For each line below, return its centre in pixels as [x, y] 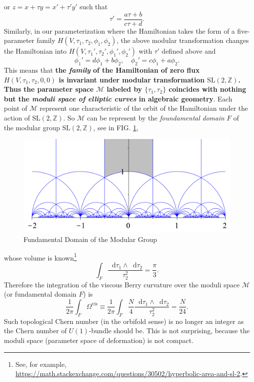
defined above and [189, 51]
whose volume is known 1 [41, 257]
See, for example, [41, 364]
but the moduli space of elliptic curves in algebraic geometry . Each [118, 98]
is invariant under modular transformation [132, 79]
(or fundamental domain [40, 294]
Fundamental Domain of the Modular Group [90, 239]
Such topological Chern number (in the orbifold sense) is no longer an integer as [124, 321]
